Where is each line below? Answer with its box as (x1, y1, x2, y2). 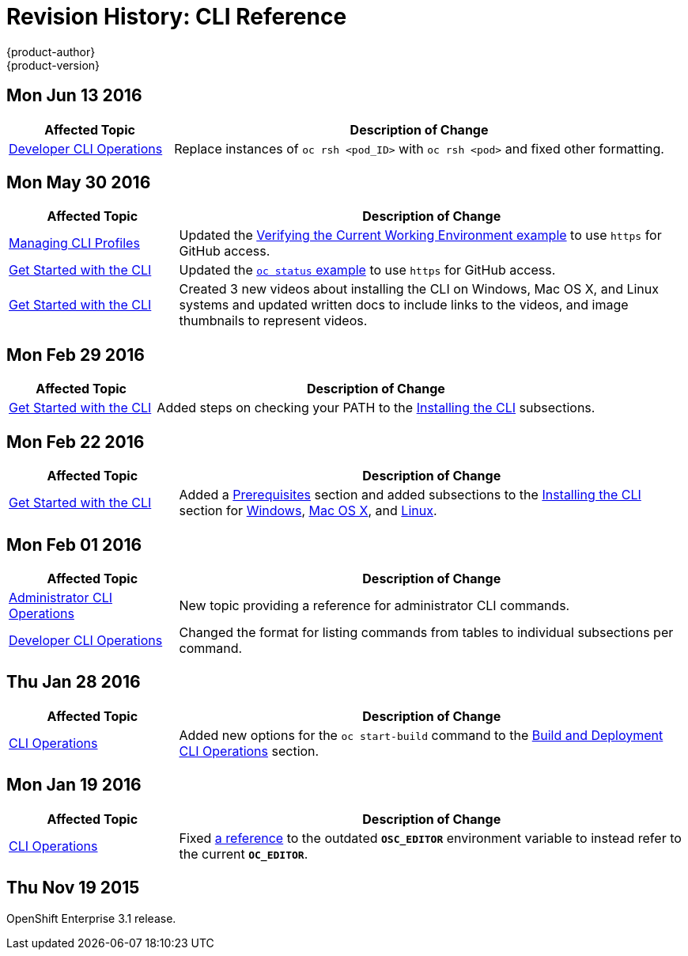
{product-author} (6, 44, 96, 59)
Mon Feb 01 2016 (6, 534, 142, 555)
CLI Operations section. (179, 742, 319, 759)
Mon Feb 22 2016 (6, 431, 145, 452)
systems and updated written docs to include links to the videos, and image (179, 297, 629, 313)
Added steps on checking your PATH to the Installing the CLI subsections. (157, 400, 595, 416)
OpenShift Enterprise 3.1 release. (6, 911, 176, 925)
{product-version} (6, 58, 100, 72)
